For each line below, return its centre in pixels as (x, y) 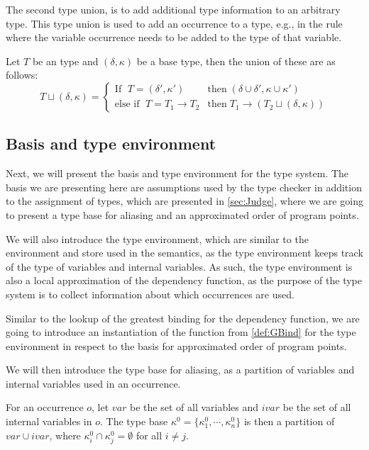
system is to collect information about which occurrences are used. (150, 294)
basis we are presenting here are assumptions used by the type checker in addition (184, 187)
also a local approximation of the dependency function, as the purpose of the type (184, 280)
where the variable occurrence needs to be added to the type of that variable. (174, 37)
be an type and (65, 61)
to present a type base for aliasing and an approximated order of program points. (182, 214)
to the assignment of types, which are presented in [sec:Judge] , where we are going (184, 201)
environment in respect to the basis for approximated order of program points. (176, 345)
